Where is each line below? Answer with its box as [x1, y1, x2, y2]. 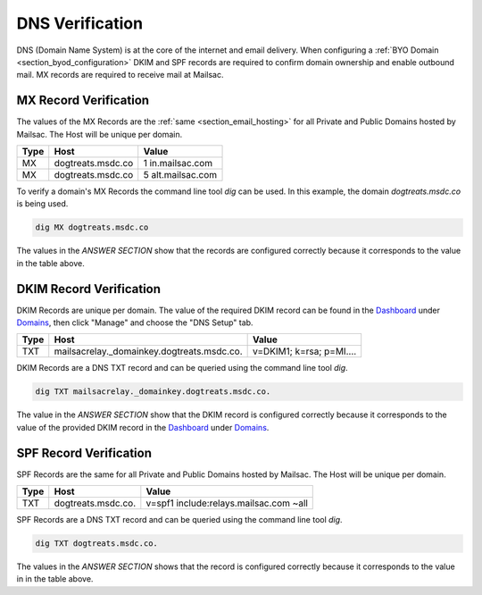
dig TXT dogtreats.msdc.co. [35, 539, 158, 549]
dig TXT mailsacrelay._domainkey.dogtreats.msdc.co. [35, 387, 271, 397]
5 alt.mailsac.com [143, 169, 218, 181]
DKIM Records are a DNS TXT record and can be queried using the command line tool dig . [16, 363, 348, 373]
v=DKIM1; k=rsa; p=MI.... [253, 345, 357, 357]
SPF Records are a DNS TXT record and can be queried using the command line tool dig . [16, 515, 343, 525]
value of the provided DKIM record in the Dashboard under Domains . [16, 422, 270, 432]
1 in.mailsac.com [143, 157, 213, 170]
